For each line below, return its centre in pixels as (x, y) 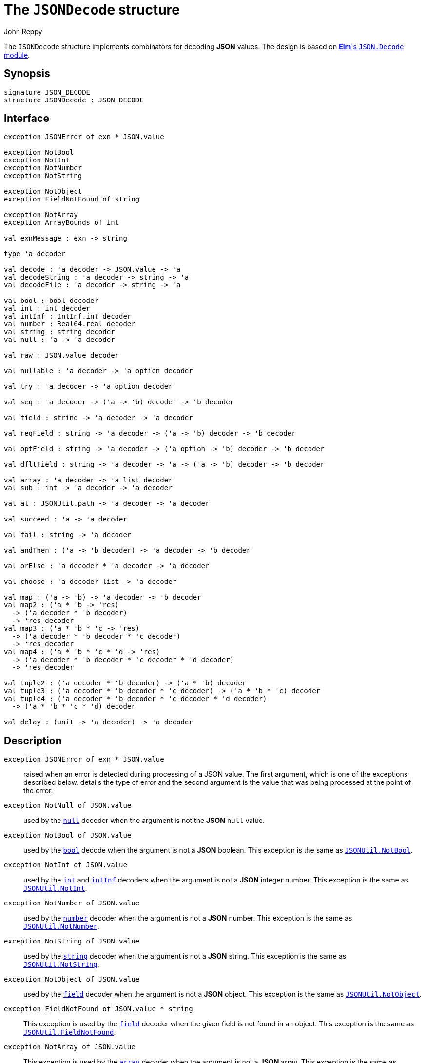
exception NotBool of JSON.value (68, 835)
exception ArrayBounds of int (62, 223)
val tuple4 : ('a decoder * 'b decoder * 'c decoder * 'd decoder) (135, 699)
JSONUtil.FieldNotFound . (70, 1032)
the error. (38, 791)
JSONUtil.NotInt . (55, 888)
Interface (27, 119)
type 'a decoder (35, 254)
